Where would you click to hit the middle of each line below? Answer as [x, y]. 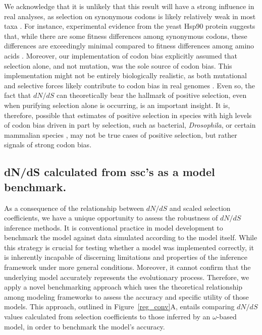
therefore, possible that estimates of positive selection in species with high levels [128, 115]
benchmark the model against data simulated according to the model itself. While [131, 237]
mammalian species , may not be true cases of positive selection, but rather [121, 134]
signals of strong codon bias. [48, 145]
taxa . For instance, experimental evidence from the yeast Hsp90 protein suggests [130, 26]
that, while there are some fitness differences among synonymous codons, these [126, 36]
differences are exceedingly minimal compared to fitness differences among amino [129, 46]
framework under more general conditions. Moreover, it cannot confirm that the [127, 267]
